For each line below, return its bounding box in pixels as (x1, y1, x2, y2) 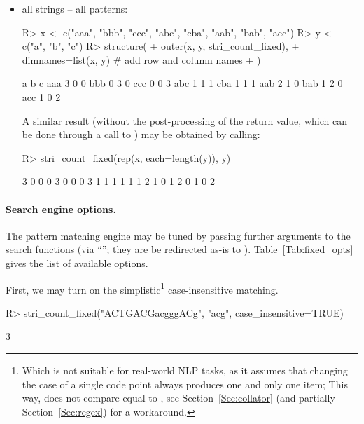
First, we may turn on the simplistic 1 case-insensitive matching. (6, 280, 279, 296)
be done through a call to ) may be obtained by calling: (22, 127, 260, 142)
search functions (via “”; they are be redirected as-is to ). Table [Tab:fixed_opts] (6, 242, 353, 257)
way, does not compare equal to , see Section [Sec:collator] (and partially (22, 390, 335, 405)
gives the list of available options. (6, 255, 148, 270)
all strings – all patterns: (22, 1, 128, 15)
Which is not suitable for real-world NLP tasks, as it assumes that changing (22, 362, 348, 377)
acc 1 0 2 (22, 89, 61, 104)
